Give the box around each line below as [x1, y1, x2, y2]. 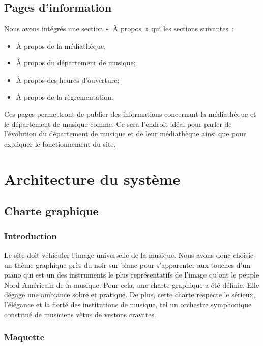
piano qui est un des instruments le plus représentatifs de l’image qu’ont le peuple [4, 269, 259, 280]
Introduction [4, 229, 57, 242]
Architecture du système [4, 168, 181, 189]
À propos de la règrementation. [16, 91, 113, 102]
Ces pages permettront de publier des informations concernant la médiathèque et [4, 109, 256, 119]
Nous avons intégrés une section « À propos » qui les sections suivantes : [4, 23, 234, 34]
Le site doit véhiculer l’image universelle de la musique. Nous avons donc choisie [4, 249, 254, 260]
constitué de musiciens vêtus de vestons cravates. [4, 309, 156, 320]
